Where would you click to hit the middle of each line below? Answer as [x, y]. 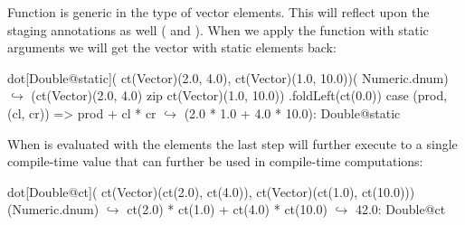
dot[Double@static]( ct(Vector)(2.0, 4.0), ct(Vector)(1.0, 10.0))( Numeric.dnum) [228, 77]
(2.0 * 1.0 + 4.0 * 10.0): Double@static [292, 112]
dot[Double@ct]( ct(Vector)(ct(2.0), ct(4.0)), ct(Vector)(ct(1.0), [183, 191]
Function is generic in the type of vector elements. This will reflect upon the [218, 12]
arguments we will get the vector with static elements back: [172, 47]
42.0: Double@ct [400, 209]
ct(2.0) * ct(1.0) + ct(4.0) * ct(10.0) [227, 209]
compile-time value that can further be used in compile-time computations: [215, 161]
